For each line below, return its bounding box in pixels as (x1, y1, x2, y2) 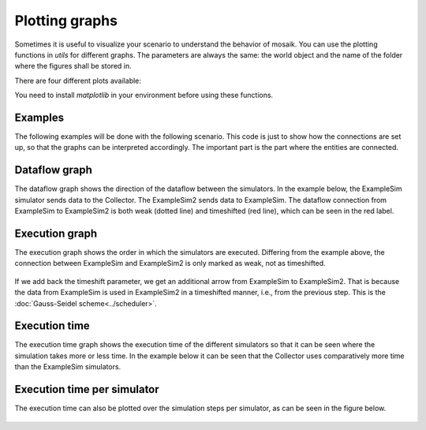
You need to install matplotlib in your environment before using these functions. (14, 91, 274, 100)
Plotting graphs (14, 12, 118, 29)
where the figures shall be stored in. (14, 62, 132, 71)
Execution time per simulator (14, 383, 159, 396)
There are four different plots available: (14, 76, 142, 85)
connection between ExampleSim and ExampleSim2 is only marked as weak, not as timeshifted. (14, 259, 327, 268)
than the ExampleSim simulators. (14, 362, 121, 372)
